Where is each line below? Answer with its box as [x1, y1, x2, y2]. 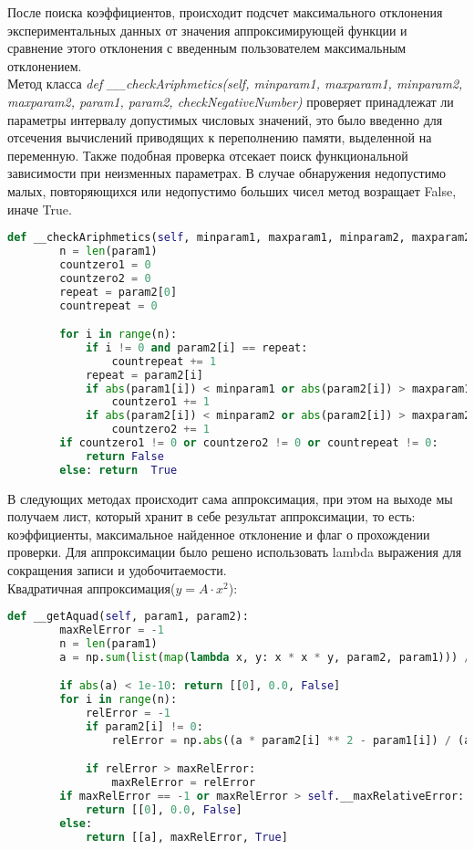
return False [85, 449, 164, 463]
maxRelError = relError [111, 776, 256, 790]
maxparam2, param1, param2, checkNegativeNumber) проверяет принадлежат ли [7, 91, 454, 110]
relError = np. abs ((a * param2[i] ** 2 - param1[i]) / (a [111, 733, 471, 747]
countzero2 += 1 [111, 423, 210, 436]
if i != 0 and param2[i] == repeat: [85, 341, 308, 354]
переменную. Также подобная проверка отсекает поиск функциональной [7, 145, 408, 164]
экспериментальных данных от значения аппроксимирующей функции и [7, 20, 407, 39]
